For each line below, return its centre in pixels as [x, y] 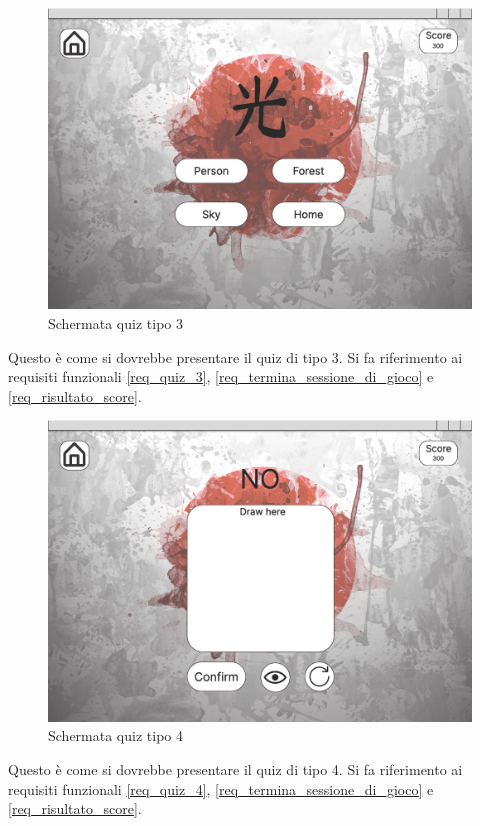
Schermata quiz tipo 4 [115, 735]
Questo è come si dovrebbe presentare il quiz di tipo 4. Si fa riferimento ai [235, 769]
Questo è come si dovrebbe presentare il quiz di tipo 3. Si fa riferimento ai [235, 356]
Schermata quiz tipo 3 [115, 323]
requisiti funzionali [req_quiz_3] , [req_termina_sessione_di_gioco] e [221, 376]
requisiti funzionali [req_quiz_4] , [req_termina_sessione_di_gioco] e [221, 788]
